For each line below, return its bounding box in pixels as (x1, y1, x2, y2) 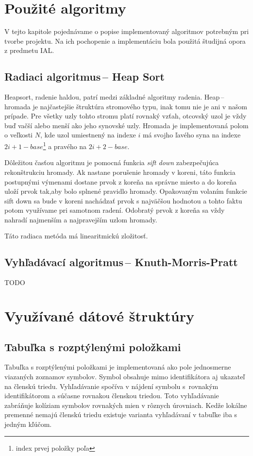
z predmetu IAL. (4, 45, 54, 55)
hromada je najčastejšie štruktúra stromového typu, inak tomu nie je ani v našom (4, 101, 247, 111)
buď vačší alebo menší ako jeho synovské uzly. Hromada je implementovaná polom (4, 120, 249, 130)
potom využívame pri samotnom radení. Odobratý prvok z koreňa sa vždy (4, 205, 225, 215)
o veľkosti (4, 130, 33, 140)
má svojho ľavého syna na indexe (142, 130, 241, 140)
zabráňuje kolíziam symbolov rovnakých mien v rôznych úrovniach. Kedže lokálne (4, 400, 247, 410)
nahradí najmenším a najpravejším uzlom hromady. (4, 214, 157, 224)
